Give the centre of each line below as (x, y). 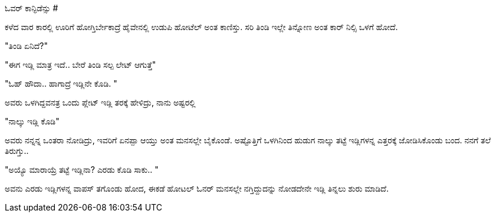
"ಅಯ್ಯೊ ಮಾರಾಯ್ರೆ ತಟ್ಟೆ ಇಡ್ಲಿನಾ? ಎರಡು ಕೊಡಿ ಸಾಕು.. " (82, 170)
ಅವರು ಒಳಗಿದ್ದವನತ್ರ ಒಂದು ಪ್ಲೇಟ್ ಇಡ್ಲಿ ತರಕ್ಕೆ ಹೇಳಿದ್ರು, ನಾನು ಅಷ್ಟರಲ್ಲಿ (100, 102)
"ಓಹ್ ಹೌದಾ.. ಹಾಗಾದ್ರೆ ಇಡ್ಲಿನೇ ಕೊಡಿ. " (61, 83)
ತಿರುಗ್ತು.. (17, 151)
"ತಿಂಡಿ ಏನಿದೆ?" (26, 46)
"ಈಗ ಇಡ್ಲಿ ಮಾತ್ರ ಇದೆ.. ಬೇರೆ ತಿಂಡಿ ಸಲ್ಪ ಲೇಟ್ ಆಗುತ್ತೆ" (81, 65)
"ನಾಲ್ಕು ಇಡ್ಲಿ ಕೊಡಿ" (32, 121)
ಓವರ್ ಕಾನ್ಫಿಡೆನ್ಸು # (32, 8)
